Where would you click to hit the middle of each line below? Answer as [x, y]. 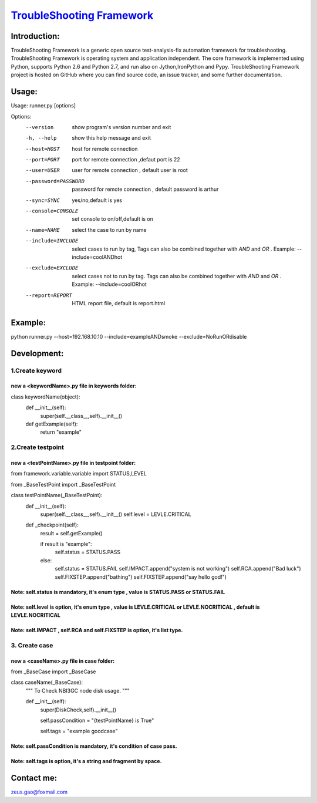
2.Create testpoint [37, 447]
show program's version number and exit [122, 127]
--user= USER [43, 171]
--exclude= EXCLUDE [52, 268]
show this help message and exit [111, 138]
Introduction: [35, 36]
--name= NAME [43, 230]
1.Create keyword [36, 370]
